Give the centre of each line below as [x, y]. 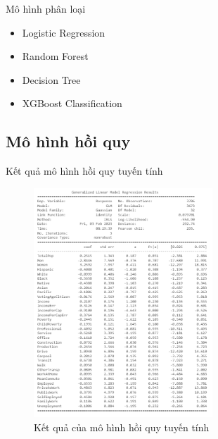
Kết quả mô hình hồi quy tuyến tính [84, 171]
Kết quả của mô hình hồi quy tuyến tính [122, 427]
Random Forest [55, 56]
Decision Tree [51, 79]
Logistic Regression [64, 32]
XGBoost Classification [72, 103]
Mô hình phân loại [46, 8]
